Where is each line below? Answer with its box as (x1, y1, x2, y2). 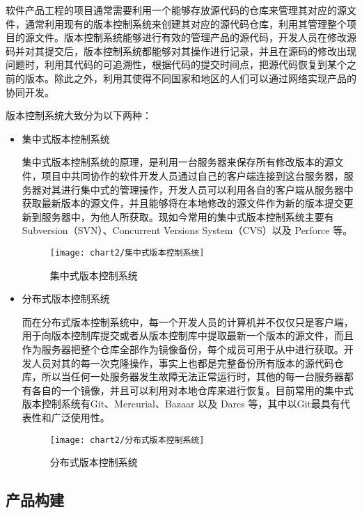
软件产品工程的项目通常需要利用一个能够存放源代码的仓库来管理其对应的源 (6, 3, 347, 17)
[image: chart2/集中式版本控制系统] (49, 247, 205, 258)
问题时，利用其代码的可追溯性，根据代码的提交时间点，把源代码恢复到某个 (6, 57, 347, 72)
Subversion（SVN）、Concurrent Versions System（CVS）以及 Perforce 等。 (22, 223, 353, 237)
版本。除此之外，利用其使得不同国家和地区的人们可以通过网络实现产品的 (24, 70, 356, 85)
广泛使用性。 (51, 410, 110, 424)
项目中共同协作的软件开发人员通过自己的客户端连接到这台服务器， (41, 168, 344, 182)
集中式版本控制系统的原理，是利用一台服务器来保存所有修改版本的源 (22, 155, 334, 169)
